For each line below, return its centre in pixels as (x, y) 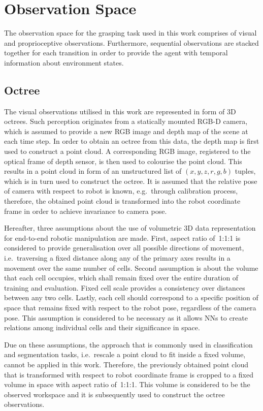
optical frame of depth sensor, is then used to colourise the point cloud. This (123, 161)
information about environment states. (64, 62)
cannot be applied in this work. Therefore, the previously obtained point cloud (126, 364)
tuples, (245, 171)
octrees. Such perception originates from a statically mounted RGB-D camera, (126, 121)
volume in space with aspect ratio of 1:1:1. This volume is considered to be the (127, 384)
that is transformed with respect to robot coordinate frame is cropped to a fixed (129, 374)
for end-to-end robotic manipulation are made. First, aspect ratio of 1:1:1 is (122, 238)
